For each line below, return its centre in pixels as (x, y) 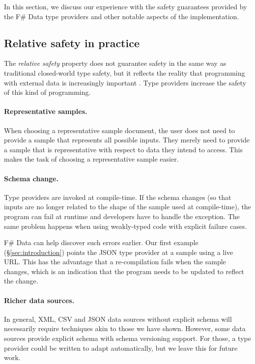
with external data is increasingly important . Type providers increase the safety (125, 82)
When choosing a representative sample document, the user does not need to (119, 130)
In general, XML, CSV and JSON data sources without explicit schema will (118, 319)
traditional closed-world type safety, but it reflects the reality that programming (125, 72)
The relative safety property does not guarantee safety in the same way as (115, 63)
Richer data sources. (39, 300)
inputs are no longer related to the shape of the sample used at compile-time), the (127, 207)
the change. (21, 281)
